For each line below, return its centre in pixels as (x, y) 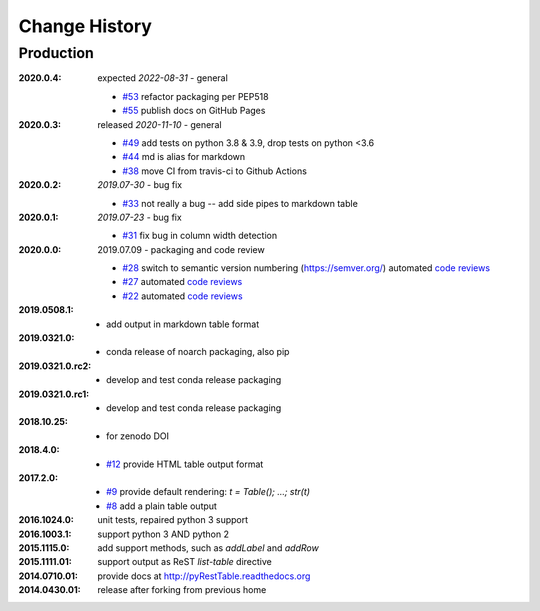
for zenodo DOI (138, 436)
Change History (85, 26)
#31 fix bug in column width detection (200, 236)
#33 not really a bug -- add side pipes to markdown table (240, 203)
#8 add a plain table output (161, 506)
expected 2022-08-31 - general (163, 78)
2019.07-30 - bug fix (140, 185)
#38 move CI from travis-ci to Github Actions (214, 171)
